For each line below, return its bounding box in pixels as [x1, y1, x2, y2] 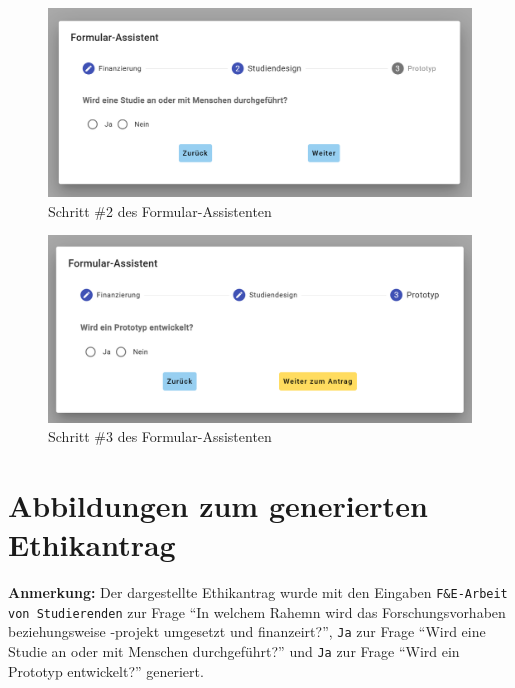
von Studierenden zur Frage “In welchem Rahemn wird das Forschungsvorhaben [8, 601, 506, 622]
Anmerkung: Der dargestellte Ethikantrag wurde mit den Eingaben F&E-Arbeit [8, 582, 508, 603]
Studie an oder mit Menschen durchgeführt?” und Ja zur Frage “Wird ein [8, 641, 460, 662]
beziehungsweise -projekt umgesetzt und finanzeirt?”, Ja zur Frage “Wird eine [8, 621, 486, 642]
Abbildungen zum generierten [8, 484, 428, 525]
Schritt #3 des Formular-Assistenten [48, 426, 272, 447]
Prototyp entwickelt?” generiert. [8, 660, 204, 681]
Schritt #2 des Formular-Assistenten [48, 200, 272, 221]
